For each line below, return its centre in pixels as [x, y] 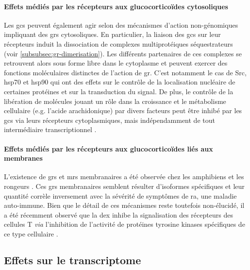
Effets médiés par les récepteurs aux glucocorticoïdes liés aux [108, 148]
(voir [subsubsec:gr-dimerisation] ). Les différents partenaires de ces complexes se [123, 53]
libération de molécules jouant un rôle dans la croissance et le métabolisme [115, 101]
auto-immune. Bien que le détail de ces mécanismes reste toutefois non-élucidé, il [124, 205]
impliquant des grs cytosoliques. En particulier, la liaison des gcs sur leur [112, 34]
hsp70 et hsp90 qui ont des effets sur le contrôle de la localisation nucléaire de [120, 82]
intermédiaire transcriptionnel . [50, 129]
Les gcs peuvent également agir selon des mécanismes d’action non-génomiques [121, 25]
